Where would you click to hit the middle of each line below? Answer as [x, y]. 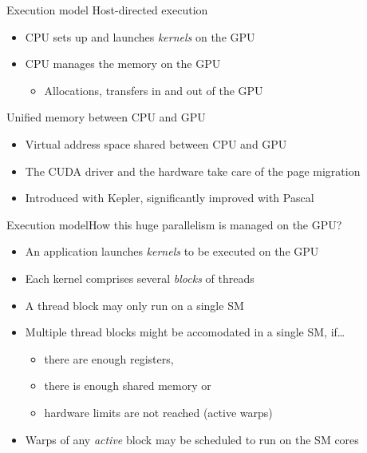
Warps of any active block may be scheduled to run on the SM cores [192, 439]
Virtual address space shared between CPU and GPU [156, 143]
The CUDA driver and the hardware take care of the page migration [193, 171]
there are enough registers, [109, 358]
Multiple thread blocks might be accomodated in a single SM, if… [185, 332]
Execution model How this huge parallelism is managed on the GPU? [174, 224]
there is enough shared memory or [128, 385]
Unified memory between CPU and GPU [106, 117]
